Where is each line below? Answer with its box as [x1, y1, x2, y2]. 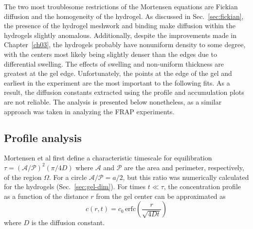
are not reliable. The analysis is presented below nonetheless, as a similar [4, 96, 222, 106]
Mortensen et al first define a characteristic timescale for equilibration [4, 153, 212, 163]
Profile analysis [4, 130, 82, 145]
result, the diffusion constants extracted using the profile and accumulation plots [4, 87, 244, 97]
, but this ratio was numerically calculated [123, 172, 249, 182]
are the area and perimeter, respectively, [124, 162, 244, 172]
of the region [4, 172, 42, 182]
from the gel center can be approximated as [96, 191, 226, 201]
